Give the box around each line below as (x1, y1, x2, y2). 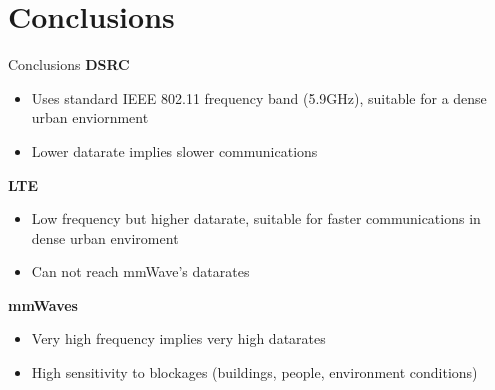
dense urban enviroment (31, 227, 179, 248)
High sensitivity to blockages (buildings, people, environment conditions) (31, 362, 478, 383)
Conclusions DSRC (8, 54, 130, 75)
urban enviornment (31, 107, 149, 128)
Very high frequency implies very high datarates (31, 328, 326, 349)
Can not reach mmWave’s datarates (31, 261, 250, 282)
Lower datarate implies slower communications (31, 140, 318, 161)
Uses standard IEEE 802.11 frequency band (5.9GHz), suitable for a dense (31, 87, 487, 108)
